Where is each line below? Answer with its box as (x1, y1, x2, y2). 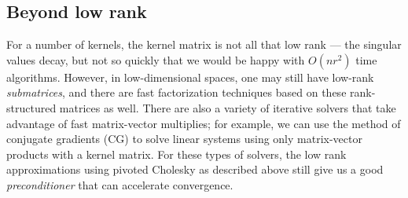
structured (6, 99, 57, 115)
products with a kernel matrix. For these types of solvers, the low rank (6, 145, 347, 162)
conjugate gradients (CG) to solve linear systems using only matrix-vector (6, 130, 362, 147)
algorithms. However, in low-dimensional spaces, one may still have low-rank (6, 68, 374, 85)
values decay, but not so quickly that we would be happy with (6, 51, 305, 68)
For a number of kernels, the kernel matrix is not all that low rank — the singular (6, 36, 402, 53)
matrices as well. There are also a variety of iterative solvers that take (59, 99, 396, 115)
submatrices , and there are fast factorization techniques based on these (6, 84, 347, 101)
